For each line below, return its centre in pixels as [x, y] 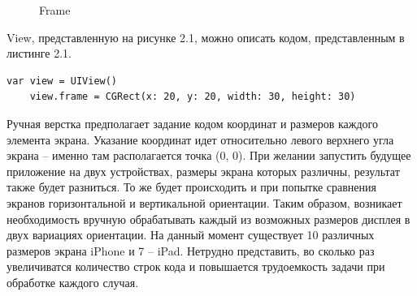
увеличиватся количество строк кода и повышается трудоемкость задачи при [196, 266]
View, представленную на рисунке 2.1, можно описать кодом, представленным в [206, 37]
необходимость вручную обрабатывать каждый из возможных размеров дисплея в [208, 219]
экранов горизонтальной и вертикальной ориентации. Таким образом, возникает [204, 202]
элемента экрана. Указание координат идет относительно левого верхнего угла [200, 139]
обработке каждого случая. [73, 282]
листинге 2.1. [39, 53]
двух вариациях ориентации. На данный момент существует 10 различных [191, 235]
